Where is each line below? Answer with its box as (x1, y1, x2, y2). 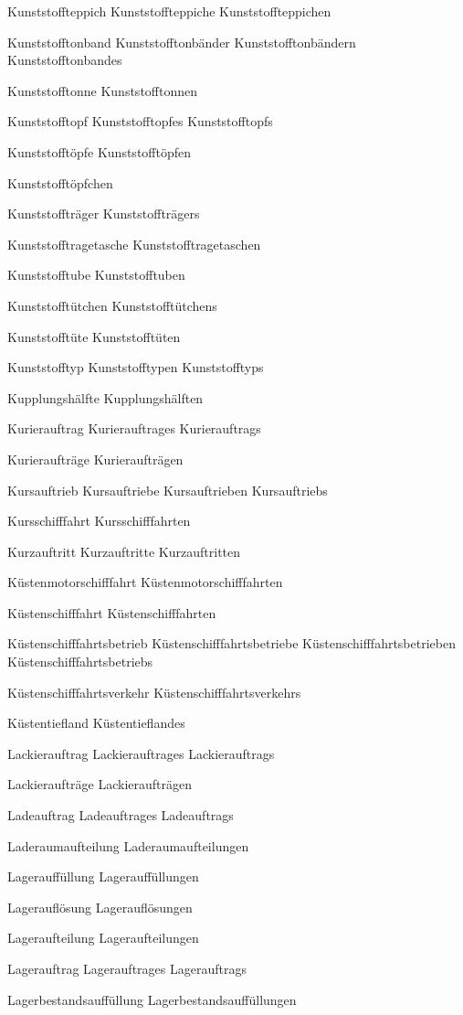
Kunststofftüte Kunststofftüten (7, 326, 181, 346)
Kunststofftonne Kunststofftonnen (7, 80, 197, 100)
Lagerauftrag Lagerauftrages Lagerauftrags (7, 959, 247, 978)
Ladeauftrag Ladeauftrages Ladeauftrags (7, 806, 234, 825)
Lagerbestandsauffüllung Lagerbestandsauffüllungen (7, 989, 297, 1009)
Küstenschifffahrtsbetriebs (7, 652, 153, 671)
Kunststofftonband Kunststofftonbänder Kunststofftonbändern (7, 32, 356, 51)
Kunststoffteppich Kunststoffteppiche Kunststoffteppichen (7, 2, 331, 20)
